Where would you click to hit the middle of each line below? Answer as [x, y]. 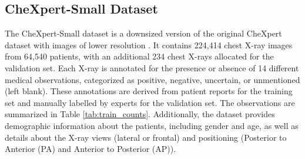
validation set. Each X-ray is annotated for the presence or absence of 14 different [152, 67]
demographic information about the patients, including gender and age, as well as [152, 125]
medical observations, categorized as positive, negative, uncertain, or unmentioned [152, 79]
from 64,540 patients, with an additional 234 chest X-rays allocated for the [139, 56]
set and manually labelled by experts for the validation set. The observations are [150, 102]
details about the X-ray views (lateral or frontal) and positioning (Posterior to [146, 137]
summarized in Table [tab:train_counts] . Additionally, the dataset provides [140, 114]
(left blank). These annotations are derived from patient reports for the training [149, 91]
